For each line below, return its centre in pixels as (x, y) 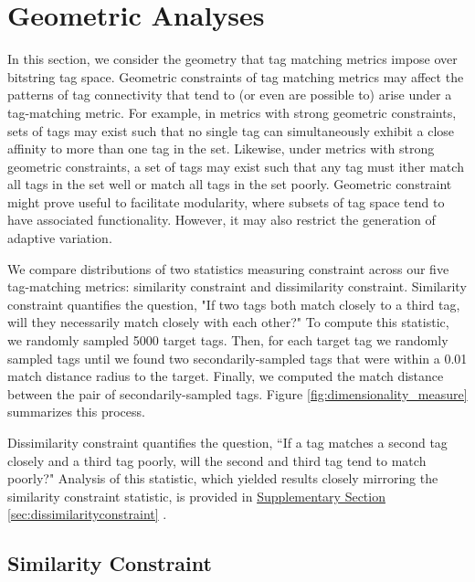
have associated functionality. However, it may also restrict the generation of (222, 220)
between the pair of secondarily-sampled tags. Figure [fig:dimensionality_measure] (237, 393)
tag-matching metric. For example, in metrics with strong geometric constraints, (232, 112)
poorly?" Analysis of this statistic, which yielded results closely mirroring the (223, 478)
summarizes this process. (76, 412)
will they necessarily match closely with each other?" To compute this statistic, (228, 322)
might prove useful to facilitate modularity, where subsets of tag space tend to (226, 201)
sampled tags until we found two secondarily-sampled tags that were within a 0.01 (237, 358)
